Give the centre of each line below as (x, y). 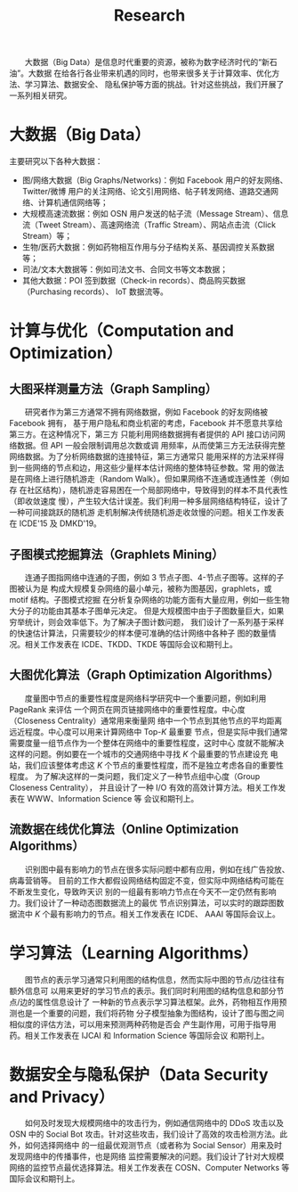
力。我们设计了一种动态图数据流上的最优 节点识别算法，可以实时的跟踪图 (143, 902)
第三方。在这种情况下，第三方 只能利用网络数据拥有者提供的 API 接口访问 (144, 434)
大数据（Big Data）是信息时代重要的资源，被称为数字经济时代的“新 (147, 62)
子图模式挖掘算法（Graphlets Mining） (117, 554)
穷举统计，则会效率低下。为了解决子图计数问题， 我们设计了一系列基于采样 (147, 621)
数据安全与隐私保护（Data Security (139, 1074)
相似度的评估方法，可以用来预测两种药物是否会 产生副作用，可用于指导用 (143, 1024)
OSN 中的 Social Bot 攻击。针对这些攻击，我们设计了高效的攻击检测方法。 (145, 1134)
